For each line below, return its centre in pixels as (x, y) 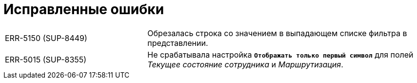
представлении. (178, 43)
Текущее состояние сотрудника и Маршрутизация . (245, 64)
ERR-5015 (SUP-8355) (46, 59)
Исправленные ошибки (84, 9)
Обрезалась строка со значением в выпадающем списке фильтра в (277, 33)
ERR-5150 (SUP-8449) (46, 38)
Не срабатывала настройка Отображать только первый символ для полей (280, 54)
